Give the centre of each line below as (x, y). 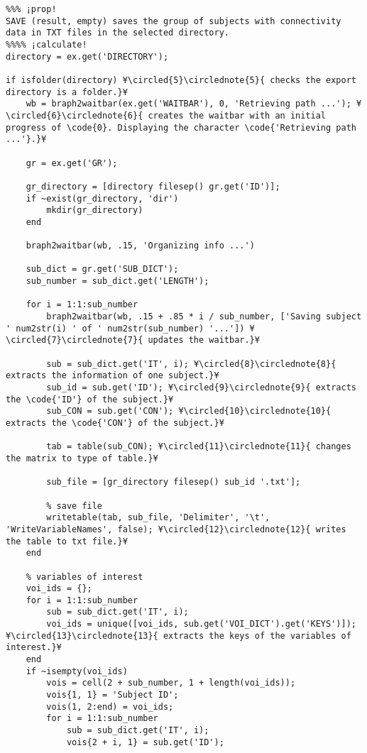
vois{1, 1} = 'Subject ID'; (113, 695)
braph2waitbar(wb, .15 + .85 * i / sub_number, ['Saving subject (204, 317)
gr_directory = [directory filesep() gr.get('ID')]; (153, 186)
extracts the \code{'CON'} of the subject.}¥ (115, 423)
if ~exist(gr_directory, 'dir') (102, 198)
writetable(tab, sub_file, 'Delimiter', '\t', (158, 518)
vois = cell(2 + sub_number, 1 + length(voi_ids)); (171, 683)
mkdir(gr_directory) (95, 210)
